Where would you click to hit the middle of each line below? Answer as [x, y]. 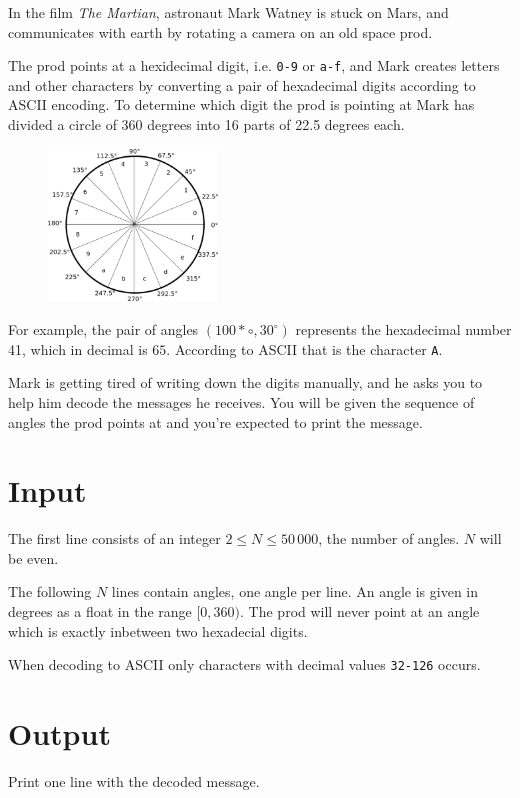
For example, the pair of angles [103, 329]
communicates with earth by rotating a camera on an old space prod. [220, 31]
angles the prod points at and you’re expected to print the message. [215, 421]
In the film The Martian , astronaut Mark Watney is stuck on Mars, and [228, 12]
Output [59, 733]
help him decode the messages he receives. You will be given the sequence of [241, 401]
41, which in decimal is [78, 348]
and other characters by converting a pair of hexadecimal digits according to [242, 84]
